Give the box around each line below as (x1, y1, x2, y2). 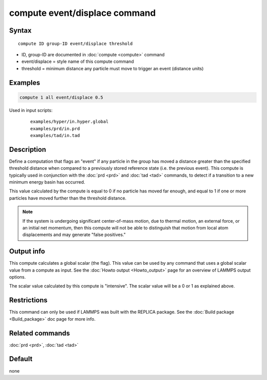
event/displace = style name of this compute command (21, 58, 134, 64)
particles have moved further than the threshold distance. (9, 195, 127, 201)
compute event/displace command (9, 7, 156, 18)
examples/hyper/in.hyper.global (30, 119, 109, 125)
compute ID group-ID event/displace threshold (18, 41, 133, 47)
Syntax (9, 26, 32, 35)
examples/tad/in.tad (30, 133, 80, 138)
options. (9, 274, 26, 280)
